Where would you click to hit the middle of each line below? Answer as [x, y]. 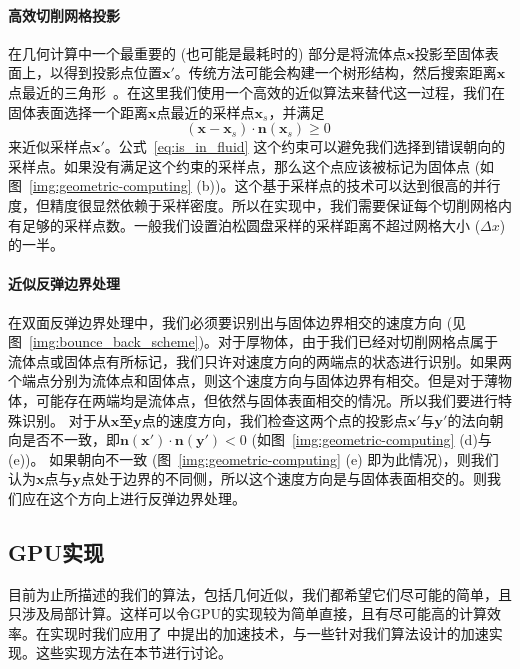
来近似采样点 [50, 146]
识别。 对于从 [66, 419]
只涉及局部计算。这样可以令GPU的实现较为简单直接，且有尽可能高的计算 [248, 613]
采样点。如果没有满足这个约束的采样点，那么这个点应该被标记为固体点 [239, 165]
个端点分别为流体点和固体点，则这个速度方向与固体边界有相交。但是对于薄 [253, 380]
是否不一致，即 [70, 439]
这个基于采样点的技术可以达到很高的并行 [367, 185]
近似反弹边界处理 [64, 283]
